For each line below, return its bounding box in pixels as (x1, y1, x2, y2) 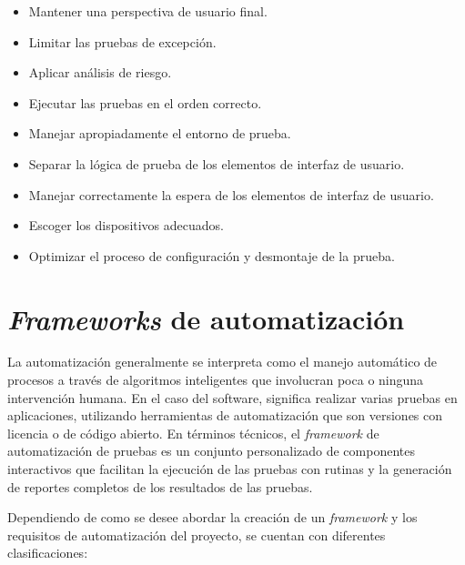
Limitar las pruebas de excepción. (28, 32, 217, 51)
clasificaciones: (7, 543, 88, 562)
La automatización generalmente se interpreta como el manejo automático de (7, 352, 438, 371)
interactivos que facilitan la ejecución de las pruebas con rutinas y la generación (7, 459, 452, 479)
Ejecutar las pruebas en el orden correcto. (28, 93, 262, 112)
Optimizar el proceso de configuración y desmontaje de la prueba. (28, 246, 395, 265)
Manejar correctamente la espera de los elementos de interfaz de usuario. (28, 185, 434, 204)
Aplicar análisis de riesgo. (28, 63, 172, 82)
